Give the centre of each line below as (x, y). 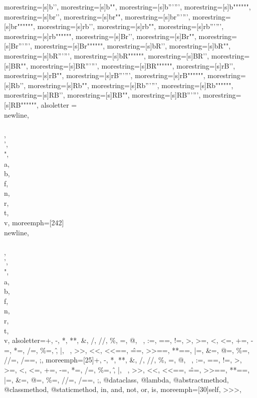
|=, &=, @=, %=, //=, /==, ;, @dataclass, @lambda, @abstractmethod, (116, 379)
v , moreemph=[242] (34, 223)
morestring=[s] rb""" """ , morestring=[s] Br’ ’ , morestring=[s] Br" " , (100, 36)
